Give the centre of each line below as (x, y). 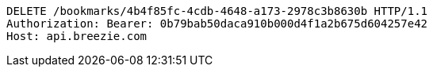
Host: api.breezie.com (77, 36)
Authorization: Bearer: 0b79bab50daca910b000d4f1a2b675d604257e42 (217, 24)
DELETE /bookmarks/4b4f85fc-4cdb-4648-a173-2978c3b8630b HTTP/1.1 (217, 11)
